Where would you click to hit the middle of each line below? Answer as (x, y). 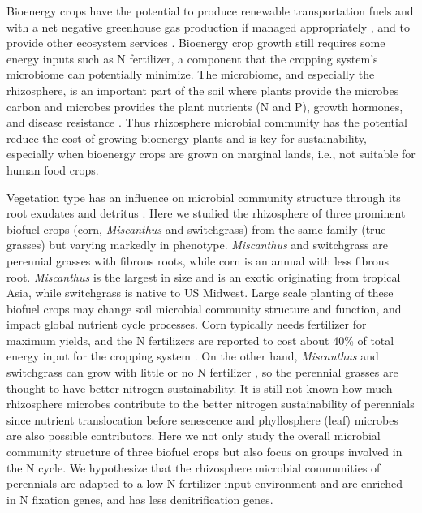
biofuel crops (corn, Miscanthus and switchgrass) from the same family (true (196, 228)
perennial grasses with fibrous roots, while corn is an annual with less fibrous (198, 260)
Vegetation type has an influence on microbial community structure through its (204, 197)
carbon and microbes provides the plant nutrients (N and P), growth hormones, (205, 106)
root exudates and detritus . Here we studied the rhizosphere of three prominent (206, 213)
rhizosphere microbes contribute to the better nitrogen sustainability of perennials (211, 404)
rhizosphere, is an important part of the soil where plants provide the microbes (203, 90)
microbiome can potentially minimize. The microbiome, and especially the (191, 74)
